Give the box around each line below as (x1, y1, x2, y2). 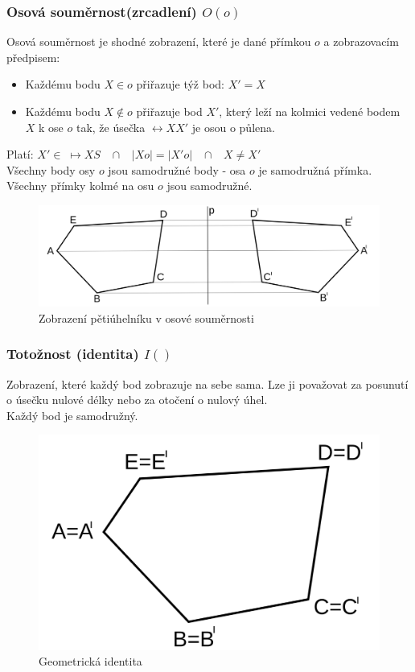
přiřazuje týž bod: (136, 76, 224, 93)
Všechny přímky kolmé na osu (6, 177, 154, 194)
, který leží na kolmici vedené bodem (219, 103, 401, 119)
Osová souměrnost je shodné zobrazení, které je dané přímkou (6, 33, 311, 50)
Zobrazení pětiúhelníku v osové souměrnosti (39, 309, 254, 326)
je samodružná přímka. (258, 161, 372, 178)
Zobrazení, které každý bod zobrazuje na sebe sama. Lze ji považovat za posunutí (6, 375, 409, 392)
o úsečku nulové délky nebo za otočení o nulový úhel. (6, 391, 268, 408)
